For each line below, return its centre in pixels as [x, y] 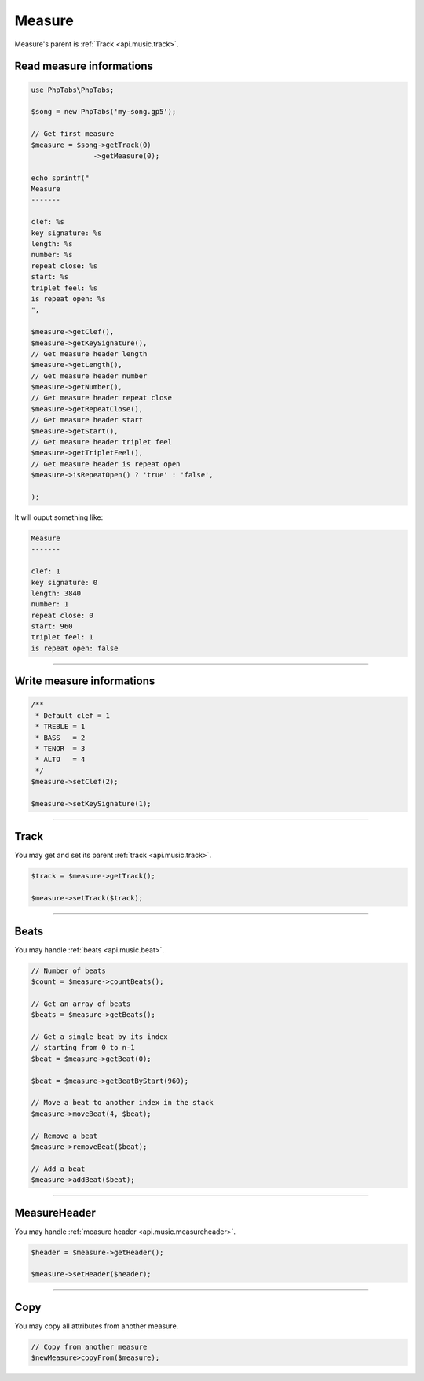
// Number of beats [68, 970]
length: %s [52, 244]
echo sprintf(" [60, 178]
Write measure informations [85, 681]
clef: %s [48, 222]
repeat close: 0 [62, 615]
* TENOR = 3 [60, 749]
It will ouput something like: [59, 517]
